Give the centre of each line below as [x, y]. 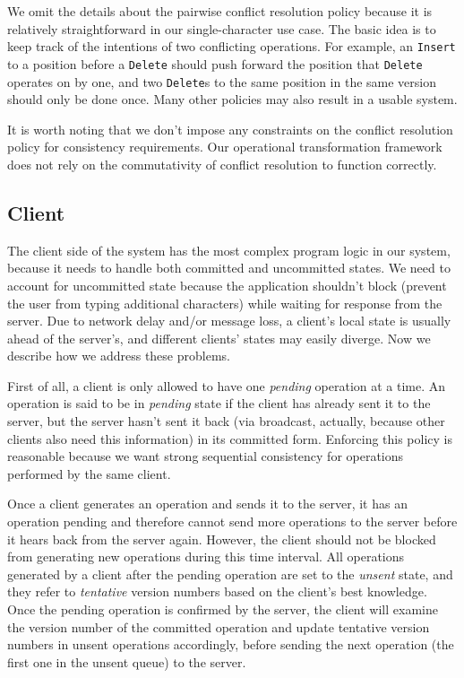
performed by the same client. [89, 473]
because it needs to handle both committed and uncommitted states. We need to [229, 268]
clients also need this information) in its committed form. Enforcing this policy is [230, 438]
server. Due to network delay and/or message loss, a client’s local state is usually [229, 321]
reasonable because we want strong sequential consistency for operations [206, 456]
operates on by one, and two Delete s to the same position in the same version [222, 81]
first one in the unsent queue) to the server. [127, 661]
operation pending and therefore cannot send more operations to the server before [232, 522]
